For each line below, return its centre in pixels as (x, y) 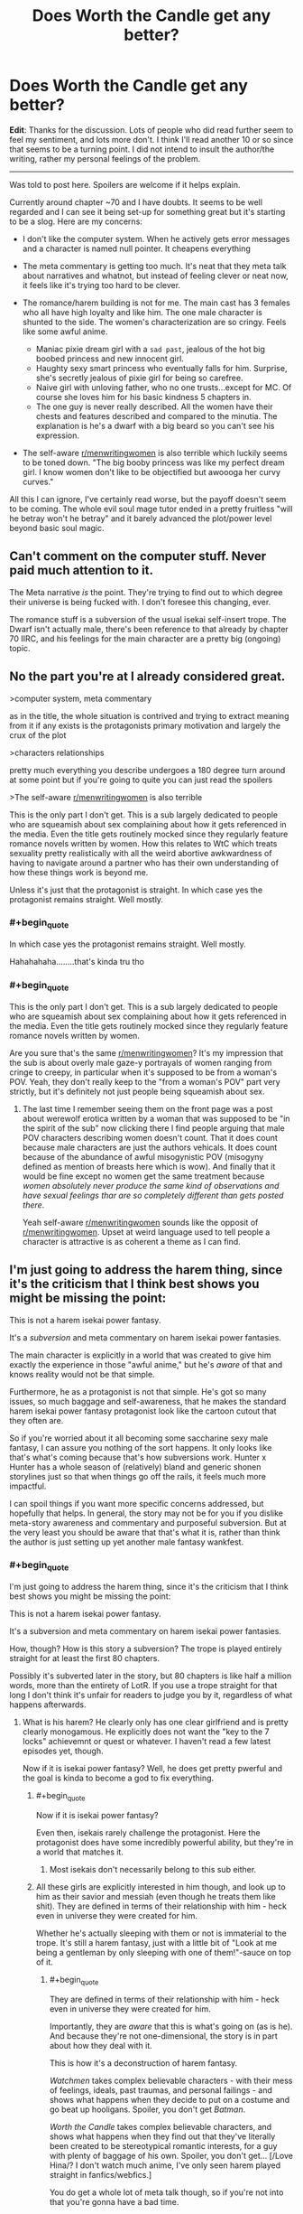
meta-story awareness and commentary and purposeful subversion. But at (148, 1522)
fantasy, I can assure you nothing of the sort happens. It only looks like (141, 1447)
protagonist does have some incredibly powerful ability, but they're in (165, 1842)
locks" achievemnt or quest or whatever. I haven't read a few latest (147, 1742)
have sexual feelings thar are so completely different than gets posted (153, 1195)
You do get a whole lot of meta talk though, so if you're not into (166, 2192)
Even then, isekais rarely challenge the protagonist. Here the (148, 1832)
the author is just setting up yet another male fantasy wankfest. (127, 1542)
